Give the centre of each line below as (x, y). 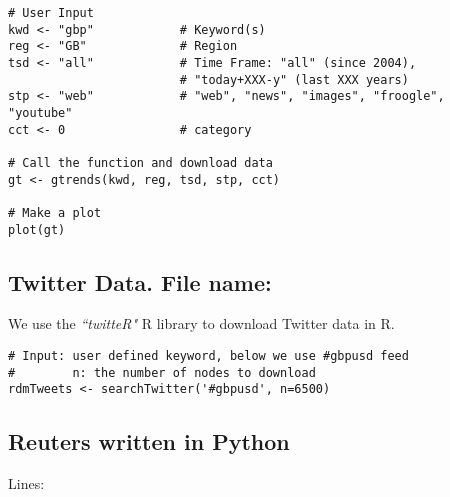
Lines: (26, 483)
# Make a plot (55, 212)
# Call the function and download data (140, 162)
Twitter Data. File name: (140, 281)
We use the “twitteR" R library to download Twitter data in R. (201, 323)
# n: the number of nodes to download (162, 372)
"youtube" (40, 112)
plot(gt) (37, 229)
